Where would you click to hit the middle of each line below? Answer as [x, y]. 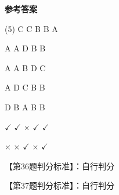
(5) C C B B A [31, 28]
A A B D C [25, 67]
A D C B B [25, 87]
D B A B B [25, 107]
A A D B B [25, 48]
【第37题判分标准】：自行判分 [59, 185]
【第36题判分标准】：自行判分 [59, 166]
